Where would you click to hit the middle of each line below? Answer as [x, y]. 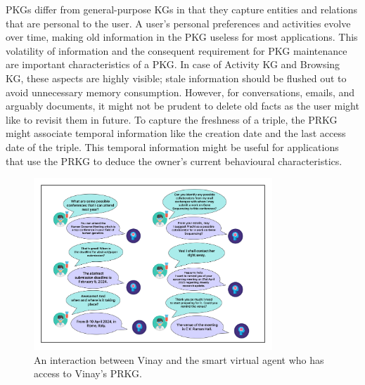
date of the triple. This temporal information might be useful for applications [172, 146]
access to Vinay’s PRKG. [88, 373]
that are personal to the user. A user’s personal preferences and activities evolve [178, 23]
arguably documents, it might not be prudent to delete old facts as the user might [182, 106]
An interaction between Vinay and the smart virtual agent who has [179, 359]
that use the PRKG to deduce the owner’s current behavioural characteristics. [174, 161]
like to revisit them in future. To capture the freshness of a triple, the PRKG [172, 119]
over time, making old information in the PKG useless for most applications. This [182, 37]
